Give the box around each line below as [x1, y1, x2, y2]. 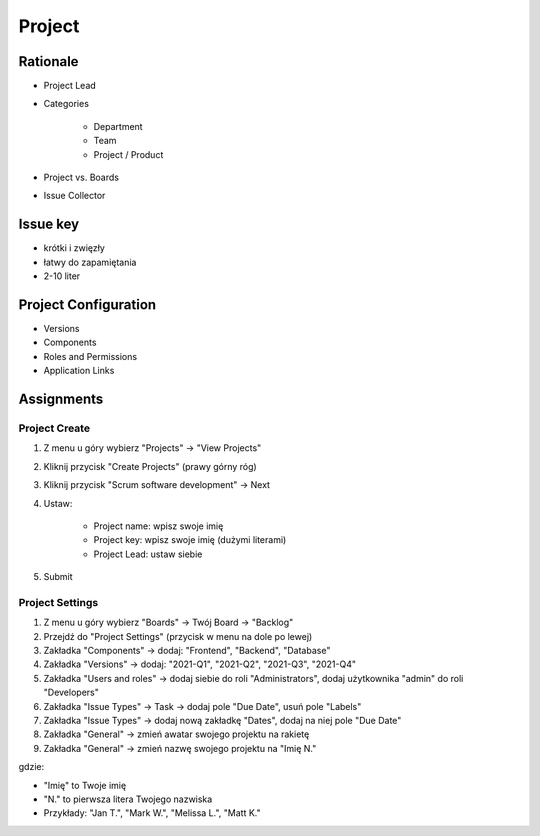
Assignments [18, 390, 104, 407]
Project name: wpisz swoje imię [93, 520, 224, 532]
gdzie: [18, 761, 45, 773]
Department [93, 120, 144, 132]
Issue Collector [43, 190, 106, 202]
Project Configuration [18, 296, 157, 313]
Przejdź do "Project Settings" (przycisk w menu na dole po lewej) [43, 630, 313, 642]
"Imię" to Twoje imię [43, 779, 127, 791]
